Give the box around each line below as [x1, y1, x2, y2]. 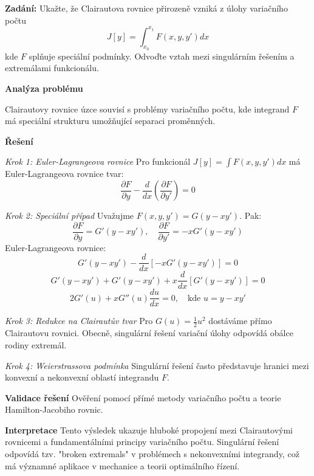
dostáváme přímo [208, 314, 272, 327]
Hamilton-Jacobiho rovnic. [5, 403, 103, 416]
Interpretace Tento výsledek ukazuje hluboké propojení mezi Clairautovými [5, 423, 293, 436]
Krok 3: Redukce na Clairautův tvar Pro [5, 314, 153, 327]
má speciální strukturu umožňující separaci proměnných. [5, 114, 216, 127]
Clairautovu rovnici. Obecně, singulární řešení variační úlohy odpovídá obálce [5, 326, 293, 339]
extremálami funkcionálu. [5, 61, 99, 74]
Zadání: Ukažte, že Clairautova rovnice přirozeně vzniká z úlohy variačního [5, 2, 288, 14]
